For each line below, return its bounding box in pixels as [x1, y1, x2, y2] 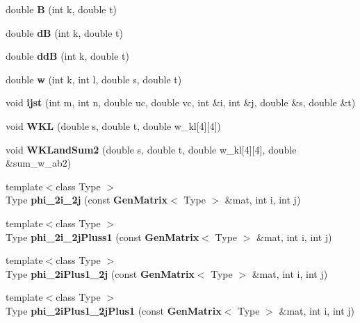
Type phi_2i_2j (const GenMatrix [6, 192, 168, 207]
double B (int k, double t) [6, 2, 117, 16]
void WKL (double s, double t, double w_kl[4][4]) [6, 118, 221, 133]
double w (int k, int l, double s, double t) [6, 72, 182, 86]
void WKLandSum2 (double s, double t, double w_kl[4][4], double [6, 142, 297, 156]
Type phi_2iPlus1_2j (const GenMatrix [6, 266, 195, 281]
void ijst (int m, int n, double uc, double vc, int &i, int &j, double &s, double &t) [6, 95, 356, 110]
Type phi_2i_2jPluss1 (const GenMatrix [6, 229, 199, 244]
